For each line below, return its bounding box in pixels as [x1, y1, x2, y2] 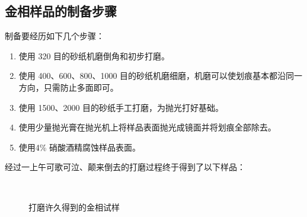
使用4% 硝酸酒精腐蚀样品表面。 [18, 141, 141, 153]
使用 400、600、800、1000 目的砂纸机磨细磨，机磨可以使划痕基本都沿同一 [18, 69, 303, 82]
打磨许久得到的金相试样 [28, 200, 120, 213]
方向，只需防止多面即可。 [18, 81, 119, 93]
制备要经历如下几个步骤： [5, 30, 104, 42]
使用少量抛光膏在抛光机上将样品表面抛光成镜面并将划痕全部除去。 [18, 121, 276, 133]
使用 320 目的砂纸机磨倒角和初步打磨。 [18, 49, 170, 62]
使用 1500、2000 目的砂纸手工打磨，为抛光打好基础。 [18, 101, 224, 113]
